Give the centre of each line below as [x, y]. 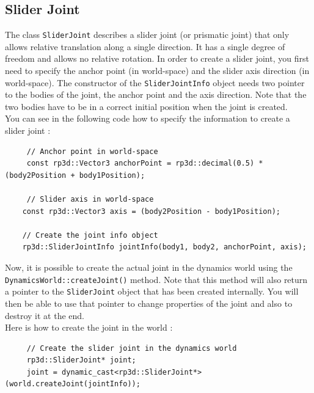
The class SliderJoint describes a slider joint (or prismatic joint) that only [147, 35]
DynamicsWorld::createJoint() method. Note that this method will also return [156, 279]
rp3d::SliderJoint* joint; [81, 360]
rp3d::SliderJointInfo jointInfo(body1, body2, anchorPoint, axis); [164, 247]
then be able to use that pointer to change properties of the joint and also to [149, 303]
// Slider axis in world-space [90, 200]
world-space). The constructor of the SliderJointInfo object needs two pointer [155, 82]
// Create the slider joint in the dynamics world [132, 348]
